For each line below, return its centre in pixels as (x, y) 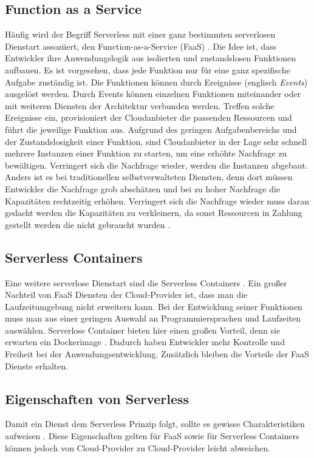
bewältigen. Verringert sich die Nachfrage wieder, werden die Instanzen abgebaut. (156, 165)
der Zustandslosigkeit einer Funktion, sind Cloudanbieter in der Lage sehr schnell (156, 141)
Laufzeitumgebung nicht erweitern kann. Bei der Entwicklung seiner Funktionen (154, 306)
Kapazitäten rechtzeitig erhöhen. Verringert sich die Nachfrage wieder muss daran (157, 200)
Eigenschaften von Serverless (97, 398)
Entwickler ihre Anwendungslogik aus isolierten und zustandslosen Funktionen (150, 58)
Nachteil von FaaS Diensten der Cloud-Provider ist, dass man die (126, 295)
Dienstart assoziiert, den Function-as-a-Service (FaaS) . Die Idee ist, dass (141, 46)
